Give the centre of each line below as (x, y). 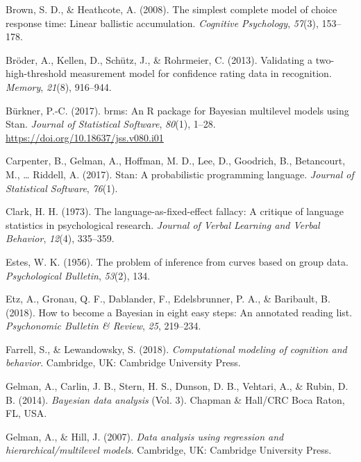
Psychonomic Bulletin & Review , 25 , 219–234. (103, 326)
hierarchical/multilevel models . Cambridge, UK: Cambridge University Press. (169, 450)
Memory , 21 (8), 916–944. (59, 86)
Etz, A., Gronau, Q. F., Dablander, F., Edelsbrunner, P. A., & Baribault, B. (168, 299)
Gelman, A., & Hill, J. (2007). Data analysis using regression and (145, 436)
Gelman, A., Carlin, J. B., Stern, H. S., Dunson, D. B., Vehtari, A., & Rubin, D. (177, 386)
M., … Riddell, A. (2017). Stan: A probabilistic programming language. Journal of (180, 174)
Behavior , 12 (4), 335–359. (60, 238)
